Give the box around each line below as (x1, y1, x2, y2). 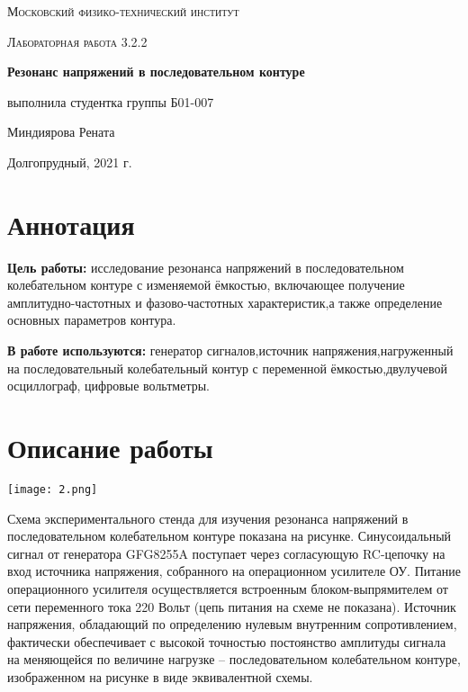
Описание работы (7, 429, 213, 466)
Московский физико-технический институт (7, 2, 239, 20)
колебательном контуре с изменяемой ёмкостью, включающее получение (7, 275, 405, 294)
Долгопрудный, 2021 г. (7, 152, 132, 171)
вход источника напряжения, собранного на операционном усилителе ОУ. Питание (7, 562, 461, 580)
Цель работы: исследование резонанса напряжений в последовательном (7, 257, 404, 276)
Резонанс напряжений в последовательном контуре (7, 62, 305, 81)
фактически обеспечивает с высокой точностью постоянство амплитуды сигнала (7, 632, 446, 651)
